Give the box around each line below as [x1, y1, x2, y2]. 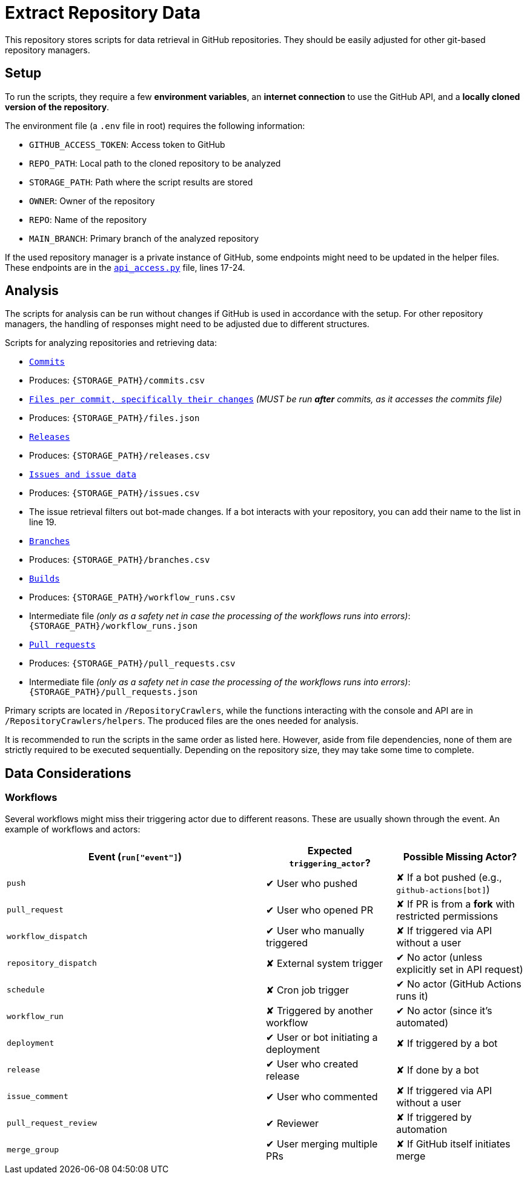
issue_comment [7, 1092, 68, 1101]
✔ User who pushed [266, 877, 358, 889]
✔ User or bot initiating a [266, 1031, 378, 1043]
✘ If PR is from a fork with [396, 897, 515, 910]
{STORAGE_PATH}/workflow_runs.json [29, 621, 198, 631]
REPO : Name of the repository [29, 214, 147, 225]
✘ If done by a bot [396, 1063, 479, 1076]
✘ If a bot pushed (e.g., [396, 871, 502, 883]
